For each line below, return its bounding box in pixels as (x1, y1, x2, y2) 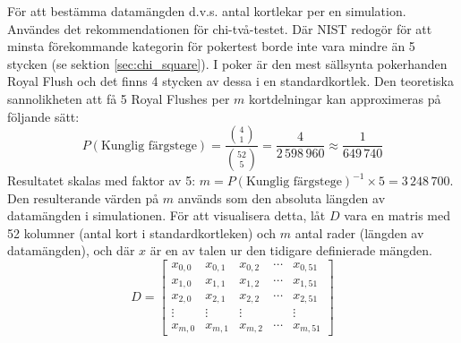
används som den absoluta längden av (177, 188, 386, 207)
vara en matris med (344, 206, 450, 225)
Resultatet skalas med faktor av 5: (7, 171, 196, 190)
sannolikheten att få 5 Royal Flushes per (7, 89, 230, 107)
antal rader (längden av (295, 223, 424, 242)
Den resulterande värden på (7, 188, 159, 207)
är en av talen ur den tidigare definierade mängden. (149, 241, 432, 260)
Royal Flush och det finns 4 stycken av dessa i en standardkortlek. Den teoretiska (7, 72, 454, 90)
